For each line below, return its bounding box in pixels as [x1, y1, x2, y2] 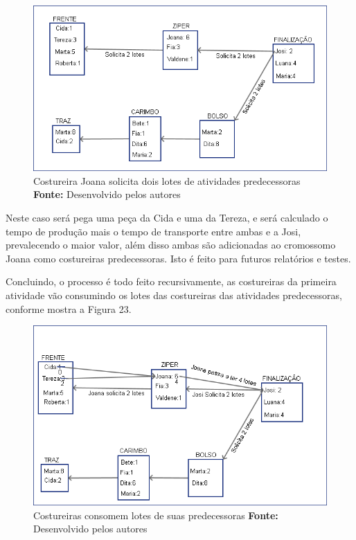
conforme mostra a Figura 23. [6, 301, 132, 316]
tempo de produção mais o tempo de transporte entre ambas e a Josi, [6, 224, 301, 238]
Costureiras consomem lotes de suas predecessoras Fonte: [33, 507, 278, 522]
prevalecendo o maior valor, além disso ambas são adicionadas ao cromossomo [6, 237, 336, 252]
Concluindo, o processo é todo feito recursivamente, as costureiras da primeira [6, 274, 337, 289]
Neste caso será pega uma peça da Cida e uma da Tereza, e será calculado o [6, 210, 328, 225]
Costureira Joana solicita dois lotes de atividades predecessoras [33, 173, 301, 188]
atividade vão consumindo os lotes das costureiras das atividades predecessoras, [6, 287, 342, 302]
